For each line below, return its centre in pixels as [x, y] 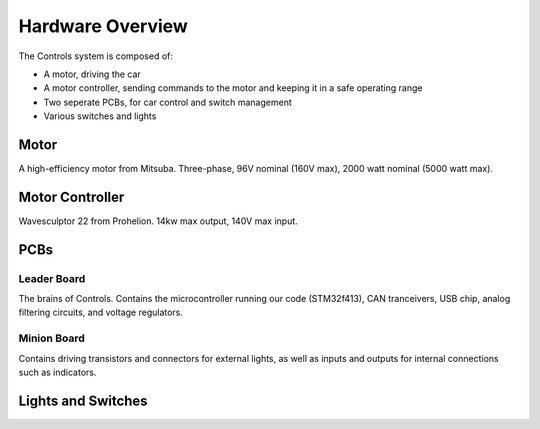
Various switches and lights [100, 116]
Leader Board [52, 278]
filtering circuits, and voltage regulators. [101, 312]
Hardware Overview [103, 26]
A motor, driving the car [92, 74]
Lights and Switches [83, 400]
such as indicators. [57, 372]
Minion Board [51, 338]
